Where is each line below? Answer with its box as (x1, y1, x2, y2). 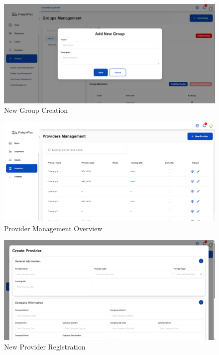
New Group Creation (4, 105, 68, 115)
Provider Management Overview (4, 223, 103, 233)
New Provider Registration (4, 342, 86, 352)
